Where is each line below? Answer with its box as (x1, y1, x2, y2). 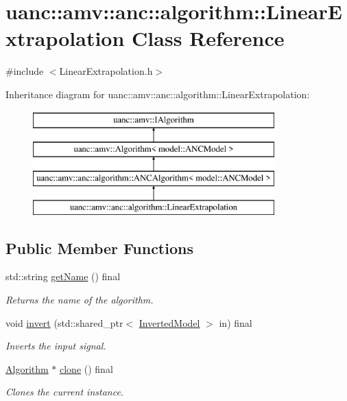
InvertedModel (139, 315, 200, 330)
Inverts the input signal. (5, 339, 106, 353)
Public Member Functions (5, 237, 193, 258)
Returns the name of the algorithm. (5, 293, 154, 307)
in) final (219, 315, 252, 330)
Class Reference (132, 24, 285, 52)
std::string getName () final (5, 269, 121, 284)
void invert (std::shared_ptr (5, 315, 123, 330)
